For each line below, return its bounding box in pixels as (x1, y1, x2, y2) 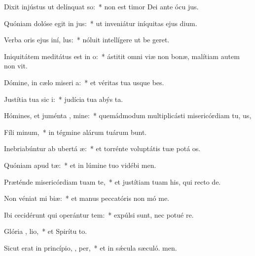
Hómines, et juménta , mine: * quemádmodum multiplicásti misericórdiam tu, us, (4, 110, 252, 121)
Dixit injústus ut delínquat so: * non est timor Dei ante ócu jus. (4, 1, 199, 11)
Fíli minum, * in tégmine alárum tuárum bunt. (4, 127, 147, 137)
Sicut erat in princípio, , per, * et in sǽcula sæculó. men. (4, 242, 177, 253)
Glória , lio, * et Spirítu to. (4, 226, 87, 236)
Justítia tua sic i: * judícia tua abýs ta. (4, 94, 123, 104)
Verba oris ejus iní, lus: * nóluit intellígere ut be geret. (4, 34, 170, 45)
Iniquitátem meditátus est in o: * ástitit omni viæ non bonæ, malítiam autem (4, 51, 240, 61)
